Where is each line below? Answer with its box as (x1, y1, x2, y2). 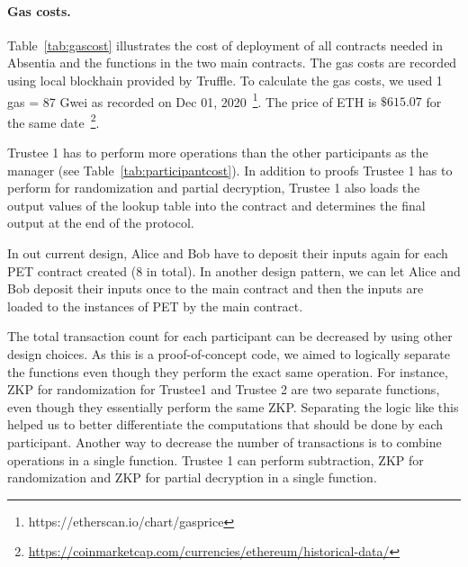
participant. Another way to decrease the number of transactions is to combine (7, 432, 442, 451)
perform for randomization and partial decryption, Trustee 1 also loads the (7, 178, 420, 197)
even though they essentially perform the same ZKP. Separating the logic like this (7, 397, 459, 416)
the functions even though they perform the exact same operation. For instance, (7, 362, 448, 381)
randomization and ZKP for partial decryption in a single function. (7, 468, 377, 487)
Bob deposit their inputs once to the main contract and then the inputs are (7, 279, 424, 298)
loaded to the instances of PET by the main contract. (7, 296, 303, 315)
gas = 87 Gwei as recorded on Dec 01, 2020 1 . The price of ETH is (7, 89, 377, 111)
